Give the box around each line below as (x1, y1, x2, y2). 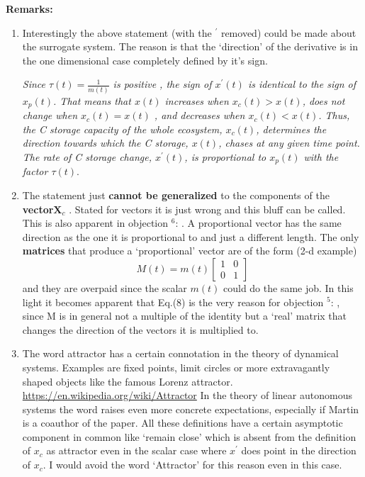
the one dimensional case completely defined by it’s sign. (22, 52, 268, 67)
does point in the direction (241, 443, 356, 458)
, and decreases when (154, 108, 245, 123)
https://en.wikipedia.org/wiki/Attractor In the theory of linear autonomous (22, 388, 352, 403)
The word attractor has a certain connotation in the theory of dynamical (22, 346, 339, 361)
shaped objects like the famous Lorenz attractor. (22, 374, 233, 388)
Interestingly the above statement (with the (22, 25, 212, 40)
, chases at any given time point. (218, 135, 360, 150)
